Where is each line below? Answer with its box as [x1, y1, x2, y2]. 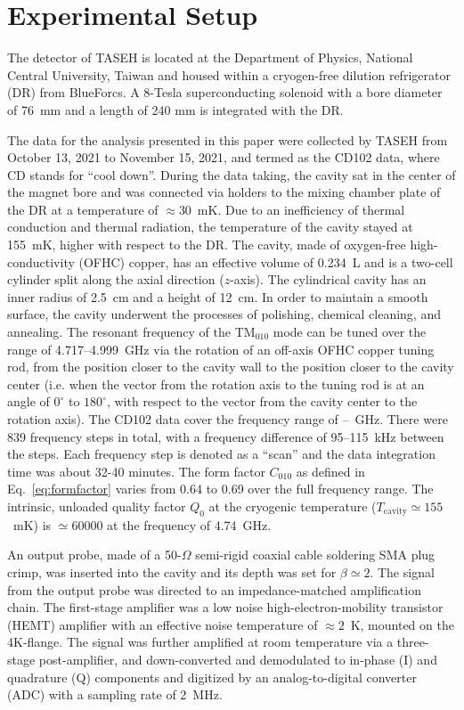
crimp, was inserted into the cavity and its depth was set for [7, 562, 337, 581]
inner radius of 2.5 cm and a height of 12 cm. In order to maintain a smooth [7, 287, 428, 306]
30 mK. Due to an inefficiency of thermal [178, 200, 405, 218]
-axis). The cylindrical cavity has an [230, 270, 427, 289]
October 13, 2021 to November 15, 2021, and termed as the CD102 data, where [7, 148, 440, 167]
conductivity [7, 252, 75, 271]
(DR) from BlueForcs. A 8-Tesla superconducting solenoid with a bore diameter [7, 83, 443, 102]
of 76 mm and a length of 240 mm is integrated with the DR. [7, 100, 344, 118]
